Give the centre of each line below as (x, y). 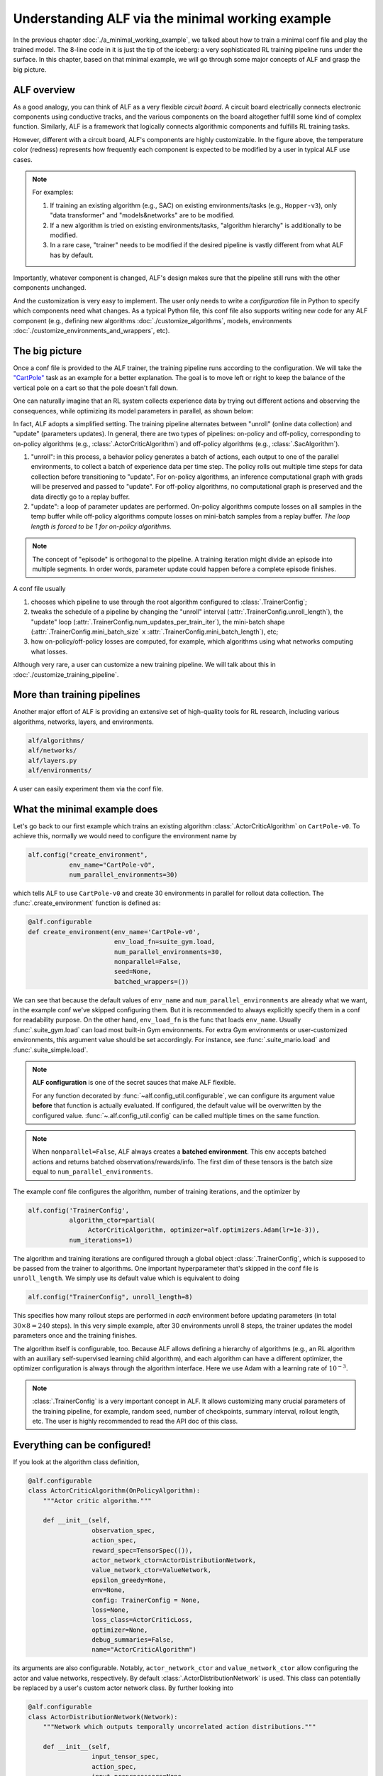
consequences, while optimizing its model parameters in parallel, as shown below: (133, 411)
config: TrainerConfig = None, (146, 1600)
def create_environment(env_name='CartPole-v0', (114, 932)
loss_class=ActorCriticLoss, (142, 1620)
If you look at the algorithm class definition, (76, 1462)
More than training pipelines (77, 695)
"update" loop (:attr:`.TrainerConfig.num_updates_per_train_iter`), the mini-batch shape (158, 622)
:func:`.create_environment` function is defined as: (87, 903)
